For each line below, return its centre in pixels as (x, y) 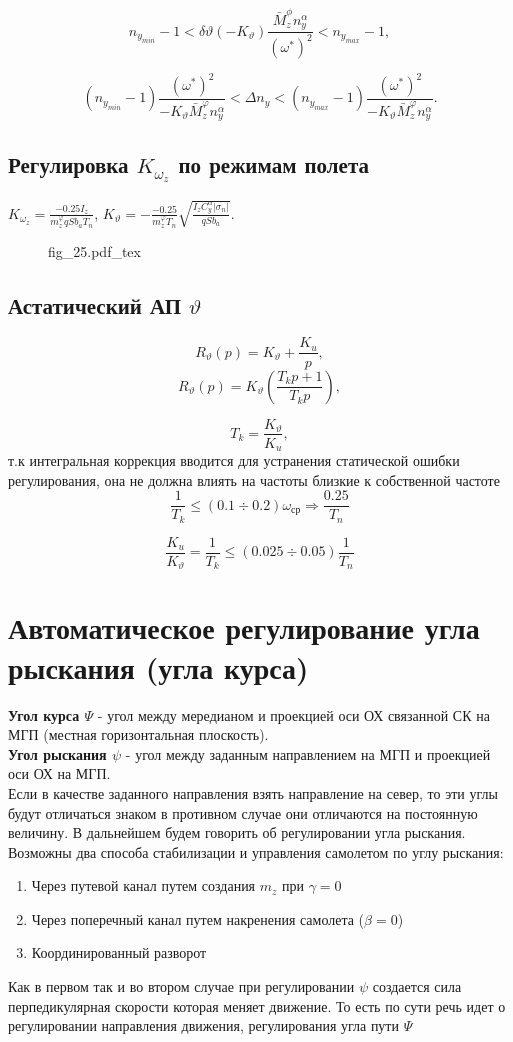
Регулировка (68, 164)
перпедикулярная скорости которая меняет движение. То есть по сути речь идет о (257, 1005)
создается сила (417, 986)
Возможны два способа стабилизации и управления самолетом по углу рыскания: (256, 851)
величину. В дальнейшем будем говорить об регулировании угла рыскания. (237, 832)
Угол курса (44, 714)
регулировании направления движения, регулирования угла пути (203, 1025)
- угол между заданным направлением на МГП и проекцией (308, 753)
